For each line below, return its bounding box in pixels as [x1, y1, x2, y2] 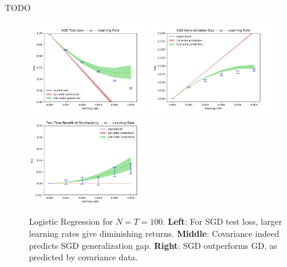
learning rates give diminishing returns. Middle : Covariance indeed [29, 227, 279, 239]
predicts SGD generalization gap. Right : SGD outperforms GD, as [29, 239, 277, 251]
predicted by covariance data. [29, 251, 138, 263]
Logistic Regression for [29, 215, 113, 228]
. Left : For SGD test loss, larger [163, 215, 282, 228]
